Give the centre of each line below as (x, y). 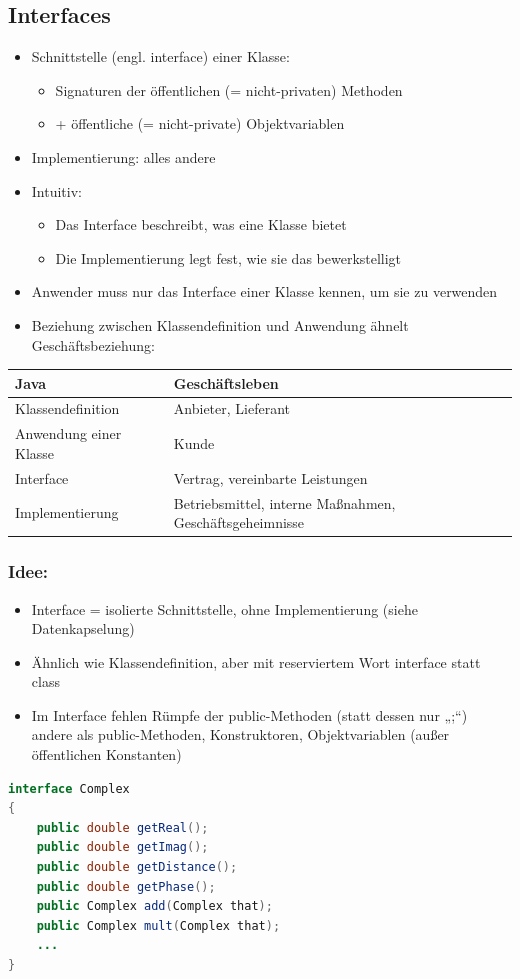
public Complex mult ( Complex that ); (158, 925)
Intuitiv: (56, 190)
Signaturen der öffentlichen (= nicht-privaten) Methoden (229, 89)
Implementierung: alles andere (123, 156)
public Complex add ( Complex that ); (154, 906)
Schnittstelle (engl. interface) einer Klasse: (160, 56)
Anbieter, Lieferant (231, 408)
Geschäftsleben (226, 382)
